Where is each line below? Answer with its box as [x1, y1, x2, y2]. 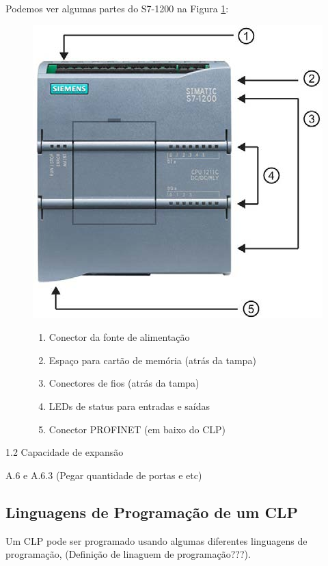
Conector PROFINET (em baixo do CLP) [49, 422, 226, 436]
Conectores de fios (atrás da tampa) [49, 376, 200, 390]
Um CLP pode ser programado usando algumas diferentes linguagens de [5, 533, 307, 548]
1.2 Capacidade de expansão [5, 445, 124, 459]
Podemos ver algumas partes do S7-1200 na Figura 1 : [5, 1, 229, 15]
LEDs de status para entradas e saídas [49, 398, 210, 413]
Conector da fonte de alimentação [49, 330, 190, 344]
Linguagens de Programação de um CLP [5, 501, 298, 522]
